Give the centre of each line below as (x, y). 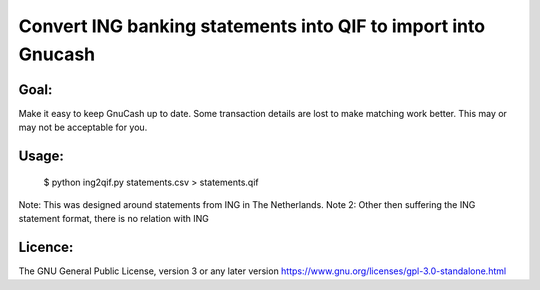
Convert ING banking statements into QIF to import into (251, 26)
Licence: (46, 247)
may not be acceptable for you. (83, 127)
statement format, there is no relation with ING (113, 219)
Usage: (41, 156)
